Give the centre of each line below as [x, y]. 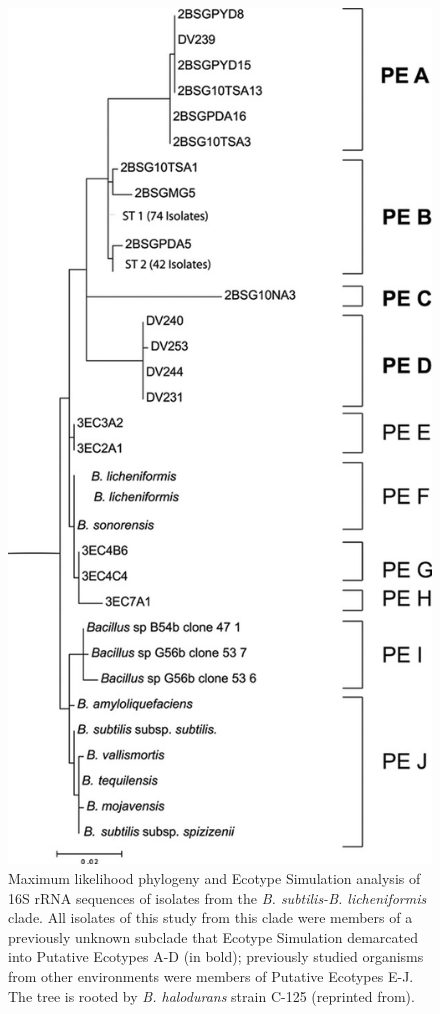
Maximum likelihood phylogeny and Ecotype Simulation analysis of [214, 877]
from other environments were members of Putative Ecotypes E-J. [211, 975]
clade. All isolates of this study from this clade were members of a [210, 917]
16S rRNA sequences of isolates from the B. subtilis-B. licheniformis [217, 897]
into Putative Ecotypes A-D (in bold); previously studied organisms [216, 956]
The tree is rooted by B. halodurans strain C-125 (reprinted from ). [211, 995]
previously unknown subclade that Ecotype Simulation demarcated [213, 936]
